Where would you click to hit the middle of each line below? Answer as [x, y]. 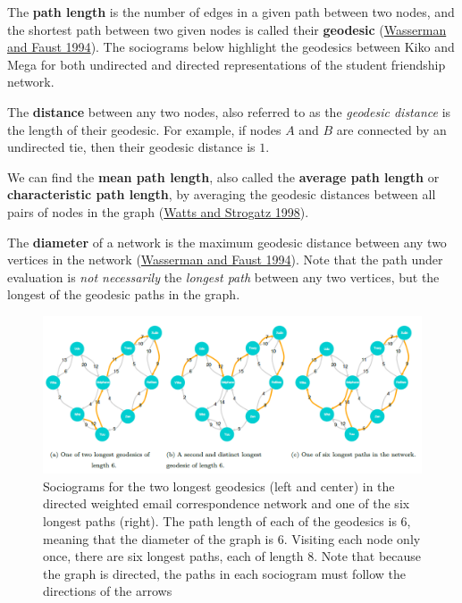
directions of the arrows [108, 591]
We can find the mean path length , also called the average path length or [223, 176]
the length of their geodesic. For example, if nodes [144, 129]
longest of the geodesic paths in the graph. [124, 294]
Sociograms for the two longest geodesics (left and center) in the [219, 486]
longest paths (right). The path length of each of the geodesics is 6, [227, 521]
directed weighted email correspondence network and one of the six [227, 503]
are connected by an [391, 129]
